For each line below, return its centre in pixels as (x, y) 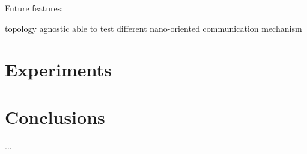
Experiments (58, 69)
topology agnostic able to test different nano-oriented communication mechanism (153, 28)
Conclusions (55, 116)
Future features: (34, 8)
